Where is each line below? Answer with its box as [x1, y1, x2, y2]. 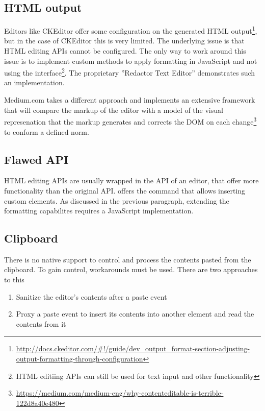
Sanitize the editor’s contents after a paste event [16, 291, 167, 302]
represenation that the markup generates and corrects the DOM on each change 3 [4, 115, 257, 127]
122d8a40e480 [16, 397, 59, 408]
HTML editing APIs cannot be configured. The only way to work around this [4, 45, 246, 56]
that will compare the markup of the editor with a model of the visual [4, 104, 223, 115]
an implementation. [4, 77, 65, 88]
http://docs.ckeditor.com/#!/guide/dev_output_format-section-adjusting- [16, 343, 250, 354]
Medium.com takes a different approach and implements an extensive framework [4, 94, 255, 105]
